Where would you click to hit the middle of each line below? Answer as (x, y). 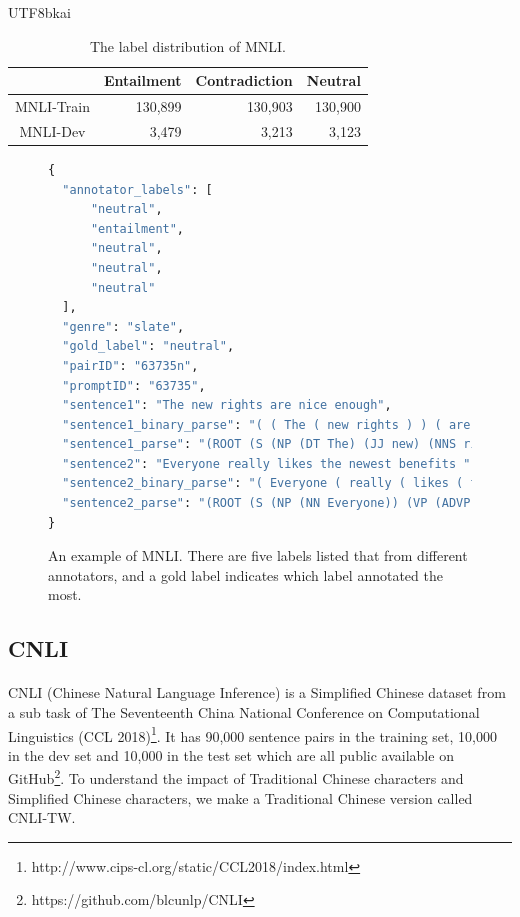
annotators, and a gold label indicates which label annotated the (245, 574)
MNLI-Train (52, 106)
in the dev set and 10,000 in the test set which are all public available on (231, 754)
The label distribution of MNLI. (187, 45)
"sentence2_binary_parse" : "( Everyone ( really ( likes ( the (277, 483)
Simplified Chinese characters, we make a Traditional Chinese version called (240, 797)
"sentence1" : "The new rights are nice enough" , (227, 405)
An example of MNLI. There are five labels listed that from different (258, 555)
